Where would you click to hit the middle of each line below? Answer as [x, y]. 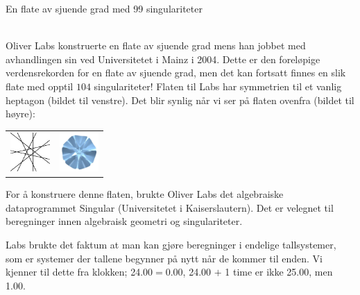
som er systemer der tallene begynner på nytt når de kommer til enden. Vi [164, 258]
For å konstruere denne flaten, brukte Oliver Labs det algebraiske [145, 194]
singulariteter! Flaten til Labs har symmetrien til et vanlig [218, 86]
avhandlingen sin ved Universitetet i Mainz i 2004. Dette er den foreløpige [163, 59]
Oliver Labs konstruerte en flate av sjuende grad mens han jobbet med [156, 45]
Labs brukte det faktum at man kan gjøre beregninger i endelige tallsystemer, [171, 245]
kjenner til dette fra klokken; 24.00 [79, 272]
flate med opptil [40, 86]
